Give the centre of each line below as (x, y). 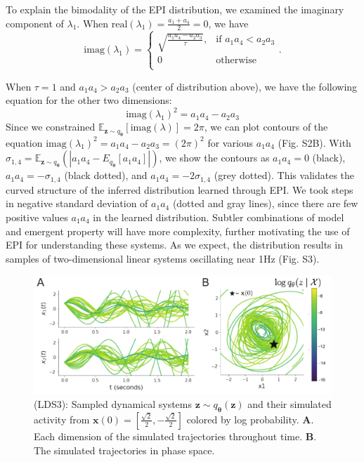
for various (230, 142)
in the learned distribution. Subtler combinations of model (219, 217)
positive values (37, 217)
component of (35, 23)
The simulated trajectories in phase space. (124, 450)
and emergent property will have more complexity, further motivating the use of (178, 231)
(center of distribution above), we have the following (245, 86)
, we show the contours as (214, 158)
